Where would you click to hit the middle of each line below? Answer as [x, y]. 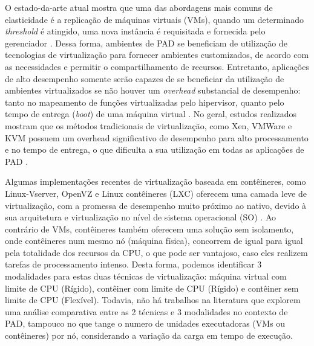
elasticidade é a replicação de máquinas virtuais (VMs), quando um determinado [154, 19]
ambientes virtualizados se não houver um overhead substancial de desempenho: [153, 90]
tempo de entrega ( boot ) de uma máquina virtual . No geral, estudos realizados [151, 114]
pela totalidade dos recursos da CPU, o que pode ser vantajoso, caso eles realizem [156, 252]
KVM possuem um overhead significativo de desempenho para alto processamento [157, 137]
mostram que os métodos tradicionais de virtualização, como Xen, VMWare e [149, 125]
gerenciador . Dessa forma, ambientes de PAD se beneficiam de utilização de [146, 43]
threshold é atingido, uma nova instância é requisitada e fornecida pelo [135, 31]
